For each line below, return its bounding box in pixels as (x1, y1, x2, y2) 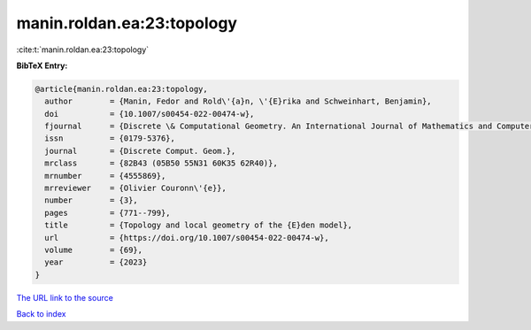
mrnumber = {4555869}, (44, 171, 166, 180)
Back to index (16, 309, 66, 319)
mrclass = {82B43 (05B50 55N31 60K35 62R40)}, (44, 158, 278, 168)
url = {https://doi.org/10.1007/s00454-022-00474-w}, (44, 233, 329, 242)
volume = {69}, (44, 245, 143, 255)
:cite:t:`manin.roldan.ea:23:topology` (16, 44, 150, 55)
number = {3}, (44, 196, 139, 205)
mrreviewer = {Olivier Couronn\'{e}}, (44, 183, 227, 194)
